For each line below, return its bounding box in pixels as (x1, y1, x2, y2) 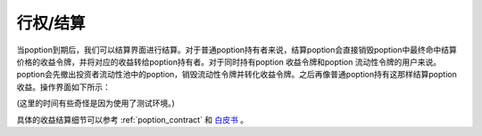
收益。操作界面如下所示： (16, 81, 111, 92)
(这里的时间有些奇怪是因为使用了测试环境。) (16, 98, 176, 108)
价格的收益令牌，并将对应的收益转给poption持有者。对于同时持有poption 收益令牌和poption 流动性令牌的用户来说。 (16, 56, 442, 67)
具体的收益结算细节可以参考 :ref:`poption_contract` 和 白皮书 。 (16, 114, 249, 124)
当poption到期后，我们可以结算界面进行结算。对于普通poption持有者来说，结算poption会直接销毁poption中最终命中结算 (16, 44, 457, 55)
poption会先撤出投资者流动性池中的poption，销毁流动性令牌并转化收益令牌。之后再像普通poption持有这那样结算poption (16, 69, 457, 80)
